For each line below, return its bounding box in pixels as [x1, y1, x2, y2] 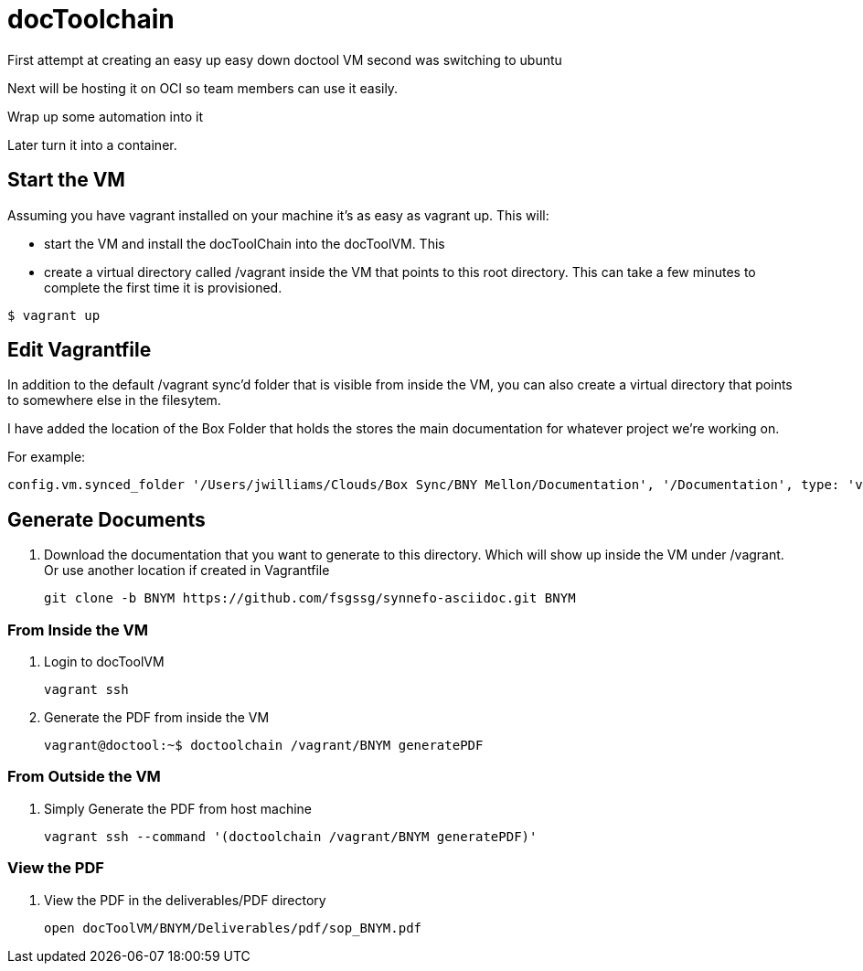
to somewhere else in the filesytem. [7, 392, 221, 409]
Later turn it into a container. [7, 136, 177, 153]
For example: [7, 449, 86, 465]
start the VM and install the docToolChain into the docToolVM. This [44, 235, 445, 251]
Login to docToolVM [44, 654, 165, 670]
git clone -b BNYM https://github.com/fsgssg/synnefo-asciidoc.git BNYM [44, 591, 576, 606]
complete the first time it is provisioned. [44, 279, 282, 295]
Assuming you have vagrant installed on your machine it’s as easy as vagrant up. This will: [7, 207, 549, 223]
